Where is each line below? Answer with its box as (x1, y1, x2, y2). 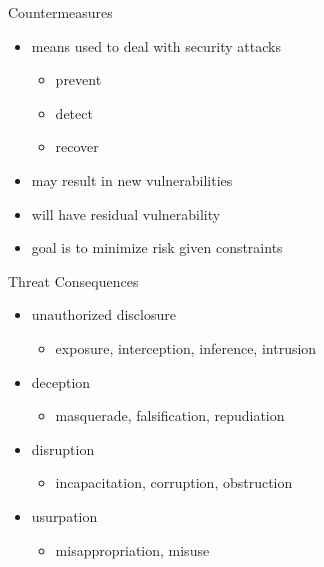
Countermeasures (8, 2, 113, 22)
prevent (55, 69, 102, 90)
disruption (31, 438, 95, 459)
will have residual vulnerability (31, 203, 221, 224)
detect (55, 102, 93, 123)
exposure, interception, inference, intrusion (55, 337, 317, 358)
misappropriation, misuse (55, 539, 210, 560)
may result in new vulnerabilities (31, 169, 233, 190)
